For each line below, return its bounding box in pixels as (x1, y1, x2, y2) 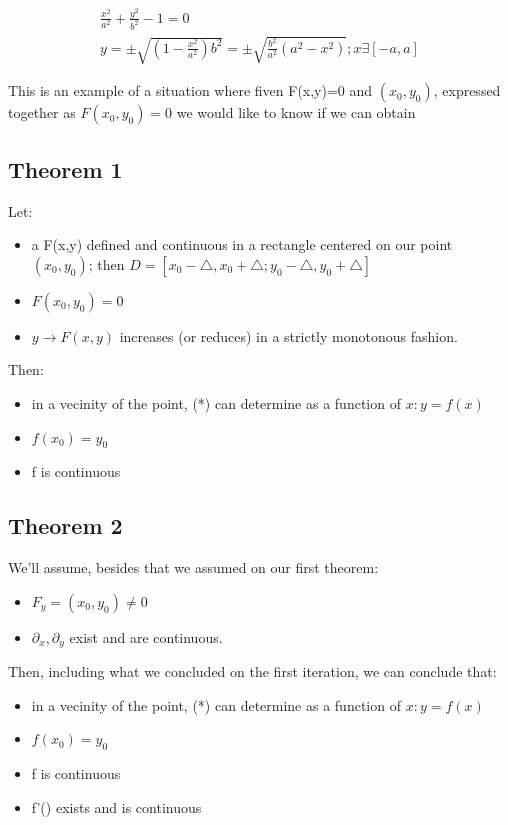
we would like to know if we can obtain (176, 102, 416, 123)
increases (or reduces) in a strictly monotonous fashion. (119, 325, 458, 346)
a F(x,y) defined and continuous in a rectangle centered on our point (31, 234, 453, 255)
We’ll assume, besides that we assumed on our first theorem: (8, 557, 379, 578)
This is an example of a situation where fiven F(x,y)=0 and (8, 80, 373, 101)
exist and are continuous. (69, 626, 223, 647)
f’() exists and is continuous (31, 796, 202, 817)
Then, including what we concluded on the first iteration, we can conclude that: (8, 661, 497, 682)
